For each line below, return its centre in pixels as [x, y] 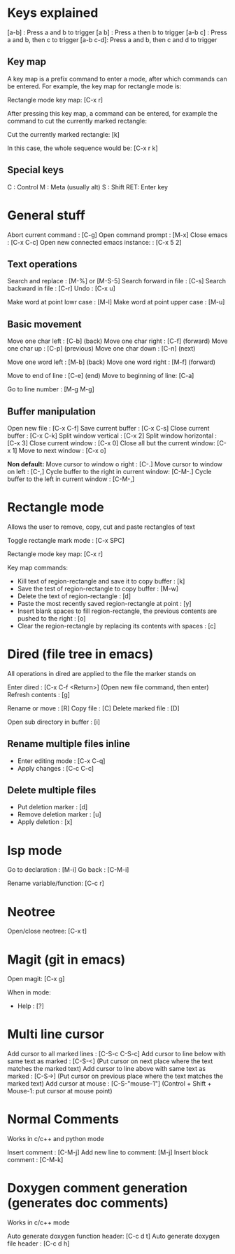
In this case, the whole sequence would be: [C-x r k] [83, 148]
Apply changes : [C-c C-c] [56, 768]
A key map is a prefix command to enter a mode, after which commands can [117, 79]
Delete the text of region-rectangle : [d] [74, 596]
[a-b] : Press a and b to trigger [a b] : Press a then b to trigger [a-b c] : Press [117, 32]
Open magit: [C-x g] [36, 979]
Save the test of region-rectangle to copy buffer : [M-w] [98, 588]
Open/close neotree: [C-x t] [47, 931]
